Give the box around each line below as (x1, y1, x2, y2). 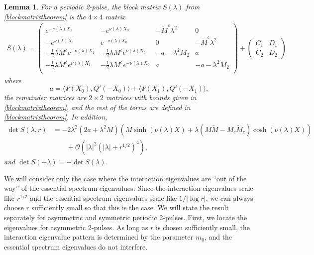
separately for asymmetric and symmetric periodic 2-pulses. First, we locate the (4, 212, 247, 222)
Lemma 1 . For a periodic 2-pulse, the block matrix (4, 1, 160, 11)
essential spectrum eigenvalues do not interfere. (4, 241, 148, 252)
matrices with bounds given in (105, 92, 197, 103)
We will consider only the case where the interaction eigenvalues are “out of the (4, 173, 247, 183)
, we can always (206, 192, 253, 203)
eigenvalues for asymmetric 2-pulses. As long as (4, 222, 148, 232)
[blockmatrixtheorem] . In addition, (4, 112, 107, 122)
